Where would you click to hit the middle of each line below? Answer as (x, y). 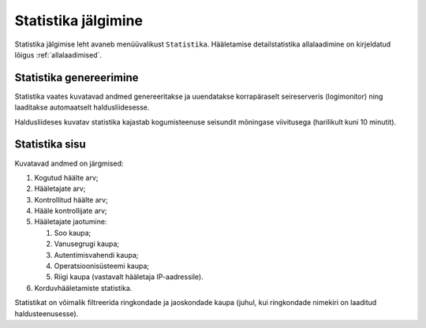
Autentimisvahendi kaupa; (96, 255)
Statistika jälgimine (79, 20)
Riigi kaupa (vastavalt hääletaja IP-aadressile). (129, 277)
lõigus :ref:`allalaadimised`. (58, 54)
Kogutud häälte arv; (66, 177)
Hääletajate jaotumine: (71, 222)
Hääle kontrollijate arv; (71, 211)
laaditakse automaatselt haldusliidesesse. (82, 107)
